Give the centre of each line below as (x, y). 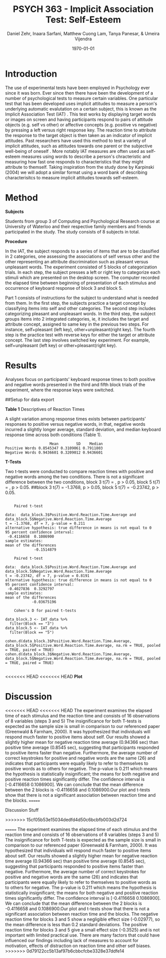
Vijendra (83, 39)
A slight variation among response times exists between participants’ (76, 419)
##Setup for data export (30, 399)
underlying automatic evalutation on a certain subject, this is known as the (81, 109)
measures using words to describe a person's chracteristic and (86, 156)
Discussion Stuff (22, 810)
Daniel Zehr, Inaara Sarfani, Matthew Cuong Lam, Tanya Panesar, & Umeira (83, 33)
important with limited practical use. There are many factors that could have (83, 935)
